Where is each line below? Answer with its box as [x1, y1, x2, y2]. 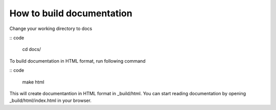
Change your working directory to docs [9, 25, 93, 32]
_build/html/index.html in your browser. [9, 97, 92, 104]
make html [22, 79, 44, 85]
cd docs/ [22, 46, 41, 52]
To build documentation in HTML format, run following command [9, 58, 146, 64]
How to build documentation [9, 8, 132, 19]
